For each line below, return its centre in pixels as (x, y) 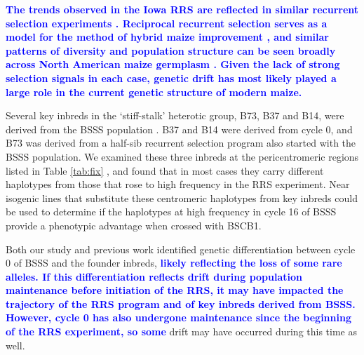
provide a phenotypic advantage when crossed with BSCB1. (134, 225)
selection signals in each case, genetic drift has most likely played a (171, 78)
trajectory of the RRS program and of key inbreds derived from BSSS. (181, 303)
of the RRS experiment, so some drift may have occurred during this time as (181, 331)
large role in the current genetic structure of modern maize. (154, 92)
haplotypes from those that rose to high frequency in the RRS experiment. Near (178, 184)
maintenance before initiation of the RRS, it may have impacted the (175, 290)
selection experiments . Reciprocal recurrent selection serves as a (167, 23)
